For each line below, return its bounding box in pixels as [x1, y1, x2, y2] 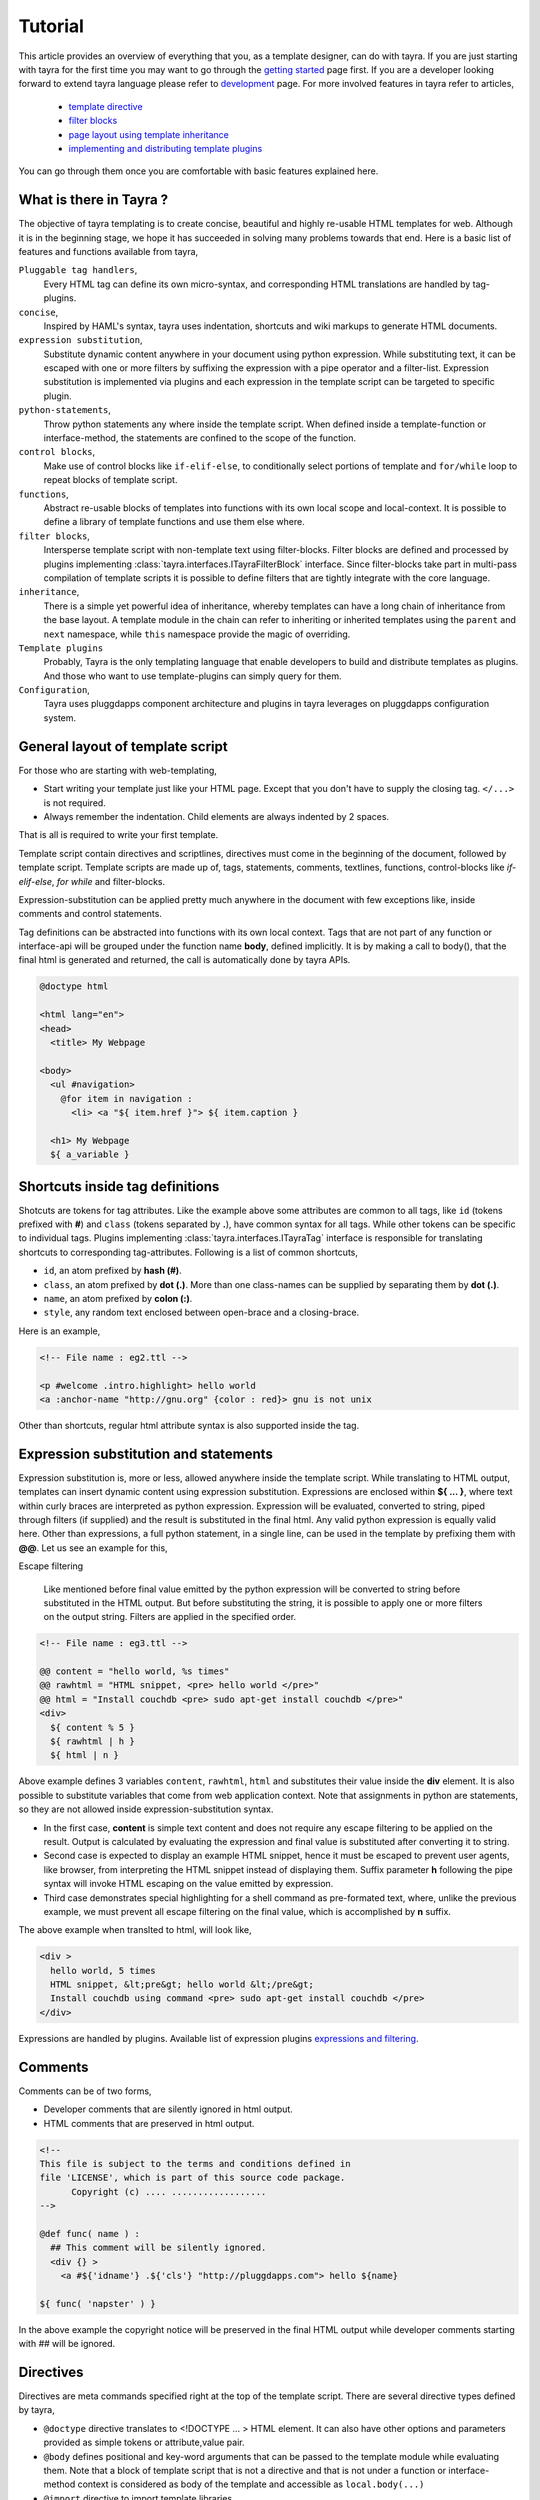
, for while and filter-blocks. [51, 875, 166, 887]
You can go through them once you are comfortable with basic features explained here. [18, 165, 379, 177]
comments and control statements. [18, 908, 162, 920]
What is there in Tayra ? [18, 191, 169, 209]
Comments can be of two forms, [18, 2085, 152, 2097]
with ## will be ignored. [18, 2338, 116, 2350]
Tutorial [18, 15, 85, 37]
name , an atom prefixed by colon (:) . [43, 1292, 193, 1304]
